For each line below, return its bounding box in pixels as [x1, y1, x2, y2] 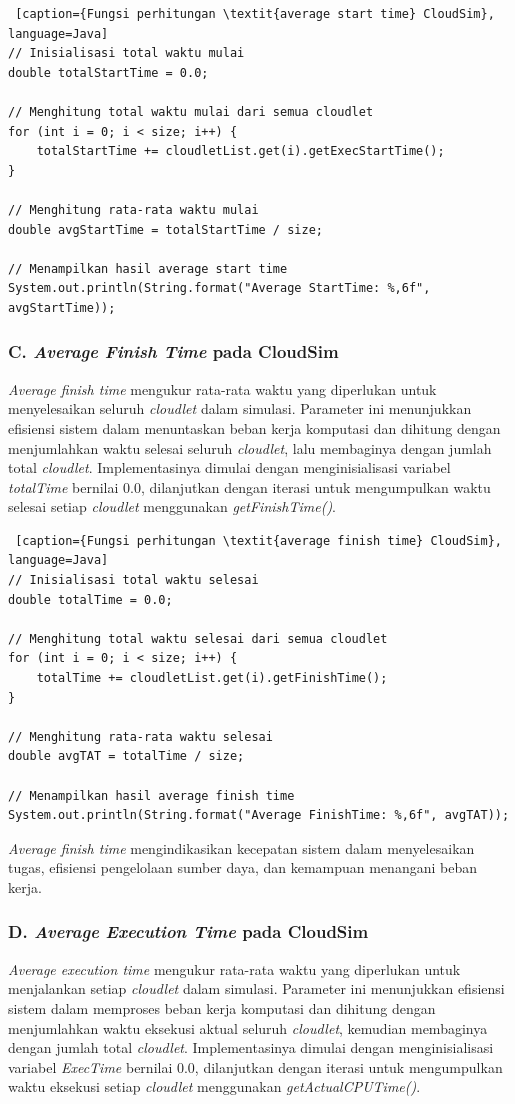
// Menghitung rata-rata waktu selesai [8, 729, 273, 744]
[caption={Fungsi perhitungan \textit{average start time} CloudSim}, [15, 7, 495, 21]
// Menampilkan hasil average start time [8, 261, 288, 276]
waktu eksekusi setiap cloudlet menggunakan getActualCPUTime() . [8, 1076, 421, 1097]
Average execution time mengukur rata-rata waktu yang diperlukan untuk [8, 958, 461, 979]
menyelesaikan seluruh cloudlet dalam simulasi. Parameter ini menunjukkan [8, 398, 472, 419]
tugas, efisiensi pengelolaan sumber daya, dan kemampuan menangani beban [8, 857, 477, 878]
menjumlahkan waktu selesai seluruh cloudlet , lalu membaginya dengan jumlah [8, 437, 492, 458]
